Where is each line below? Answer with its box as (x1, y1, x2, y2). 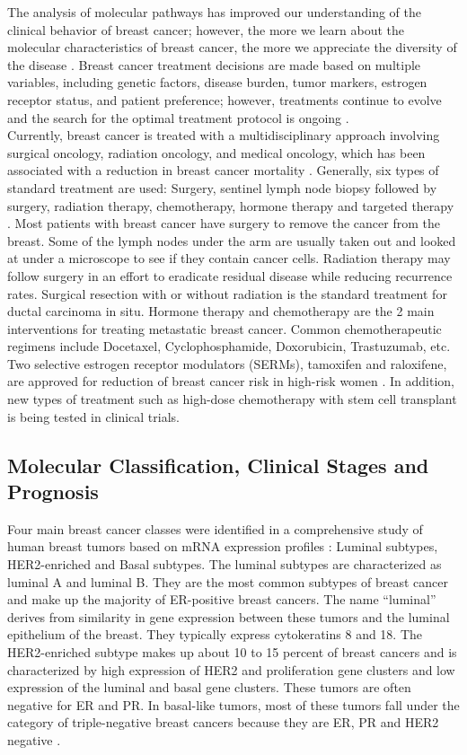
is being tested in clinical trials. (7, 407, 180, 426)
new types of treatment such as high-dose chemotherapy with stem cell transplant (7, 390, 457, 408)
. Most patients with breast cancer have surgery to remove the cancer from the (7, 214, 440, 233)
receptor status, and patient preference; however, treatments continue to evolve (7, 90, 442, 109)
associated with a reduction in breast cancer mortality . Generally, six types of (7, 161, 439, 180)
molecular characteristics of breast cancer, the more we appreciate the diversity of (7, 38, 457, 57)
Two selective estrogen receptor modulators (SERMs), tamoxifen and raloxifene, (7, 354, 447, 373)
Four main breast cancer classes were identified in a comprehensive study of (7, 519, 423, 538)
